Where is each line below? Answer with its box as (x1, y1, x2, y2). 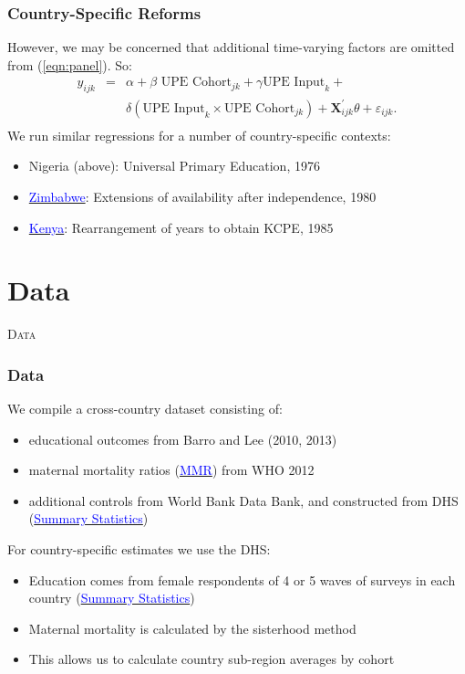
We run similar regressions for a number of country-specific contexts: (7, 125, 391, 144)
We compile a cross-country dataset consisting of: (7, 399, 283, 418)
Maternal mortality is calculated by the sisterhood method (28, 618, 356, 637)
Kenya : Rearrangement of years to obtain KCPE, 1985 (28, 217, 334, 237)
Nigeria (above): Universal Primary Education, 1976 (28, 156, 320, 175)
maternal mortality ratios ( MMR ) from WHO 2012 (28, 460, 315, 479)
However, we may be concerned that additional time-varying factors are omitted (7, 37, 455, 57)
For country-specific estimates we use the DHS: (7, 540, 271, 559)
